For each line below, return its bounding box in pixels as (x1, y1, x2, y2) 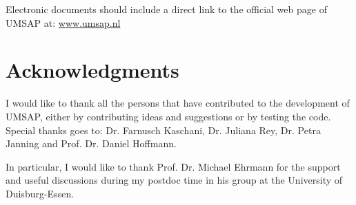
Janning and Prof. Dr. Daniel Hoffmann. (6, 136, 177, 151)
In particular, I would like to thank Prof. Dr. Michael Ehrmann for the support (6, 159, 341, 173)
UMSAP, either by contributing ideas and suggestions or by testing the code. (6, 109, 331, 123)
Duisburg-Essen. (6, 186, 75, 200)
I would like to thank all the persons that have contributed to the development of (6, 96, 350, 110)
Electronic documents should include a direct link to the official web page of (6, 2, 327, 16)
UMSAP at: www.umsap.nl (6, 15, 121, 30)
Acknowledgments (6, 56, 179, 84)
